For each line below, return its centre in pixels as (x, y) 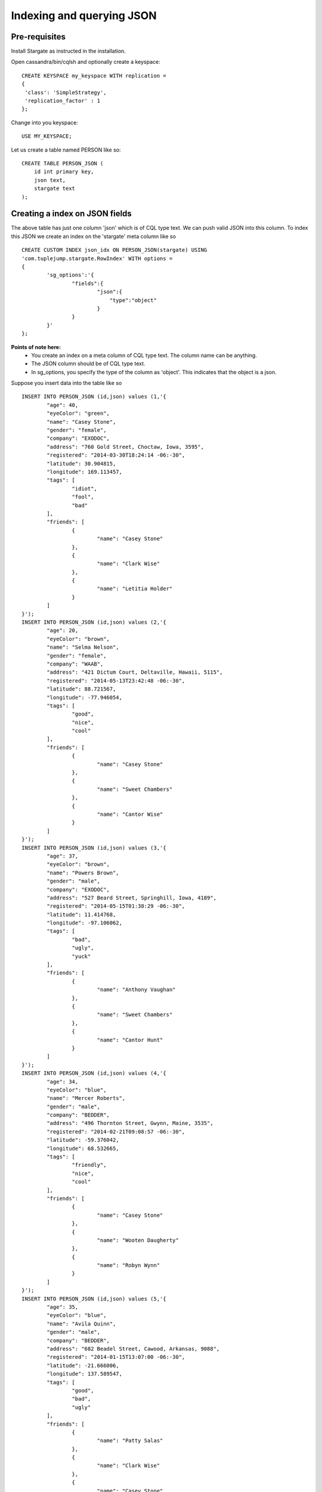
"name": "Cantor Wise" (130, 814)
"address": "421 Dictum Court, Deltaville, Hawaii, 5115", (135, 672)
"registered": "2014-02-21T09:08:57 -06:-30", (116, 1132)
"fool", (83, 497)
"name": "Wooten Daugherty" (138, 1240)
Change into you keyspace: (45, 122)
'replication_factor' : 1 (63, 101)
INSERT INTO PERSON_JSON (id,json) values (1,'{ (94, 397)
